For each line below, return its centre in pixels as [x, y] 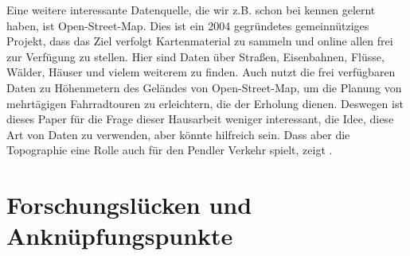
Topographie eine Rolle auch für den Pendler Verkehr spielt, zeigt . [170, 150]
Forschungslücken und [129, 205]
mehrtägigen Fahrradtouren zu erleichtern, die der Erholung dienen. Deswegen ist [205, 103]
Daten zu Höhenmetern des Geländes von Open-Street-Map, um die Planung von [204, 87]
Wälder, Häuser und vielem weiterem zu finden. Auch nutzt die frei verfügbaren [201, 72]
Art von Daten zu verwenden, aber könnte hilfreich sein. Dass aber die [178, 134]
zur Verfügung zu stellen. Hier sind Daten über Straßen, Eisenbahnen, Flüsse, [195, 56]
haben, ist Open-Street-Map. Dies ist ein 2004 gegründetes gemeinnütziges [188, 25]
